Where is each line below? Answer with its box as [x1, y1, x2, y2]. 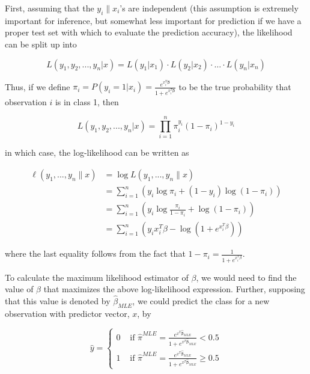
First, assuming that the [5, 2, 94, 14]
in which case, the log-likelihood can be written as [5, 146, 189, 159]
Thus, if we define [5, 80, 70, 93]
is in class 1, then [55, 95, 119, 108]
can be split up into [5, 37, 77, 50]
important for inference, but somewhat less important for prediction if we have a [5, 14, 302, 26]
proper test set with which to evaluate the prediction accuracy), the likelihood [5, 26, 293, 38]
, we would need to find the [196, 271, 297, 283]
